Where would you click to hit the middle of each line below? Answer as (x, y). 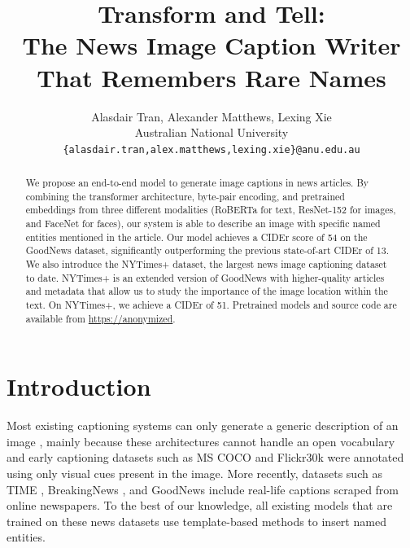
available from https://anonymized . (100, 318)
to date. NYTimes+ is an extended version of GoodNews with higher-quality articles (205, 277)
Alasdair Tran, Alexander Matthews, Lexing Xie (212, 116)
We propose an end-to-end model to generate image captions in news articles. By (197, 183)
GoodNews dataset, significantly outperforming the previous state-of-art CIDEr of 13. (207, 250)
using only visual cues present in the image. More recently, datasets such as (194, 473)
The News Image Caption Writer (212, 45)
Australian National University (212, 132)
